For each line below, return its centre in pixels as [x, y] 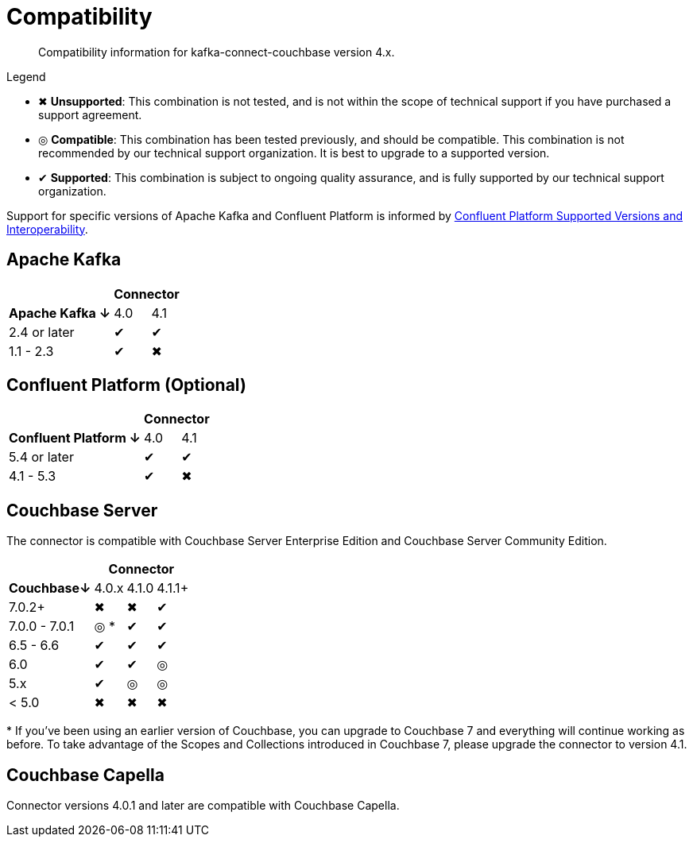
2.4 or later [42, 332]
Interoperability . [47, 229]
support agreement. [90, 114]
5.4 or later [41, 457]
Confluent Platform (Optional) [126, 385]
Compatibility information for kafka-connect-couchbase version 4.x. [217, 52]
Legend [26, 76]
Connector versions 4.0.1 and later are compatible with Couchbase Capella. [203, 806]
